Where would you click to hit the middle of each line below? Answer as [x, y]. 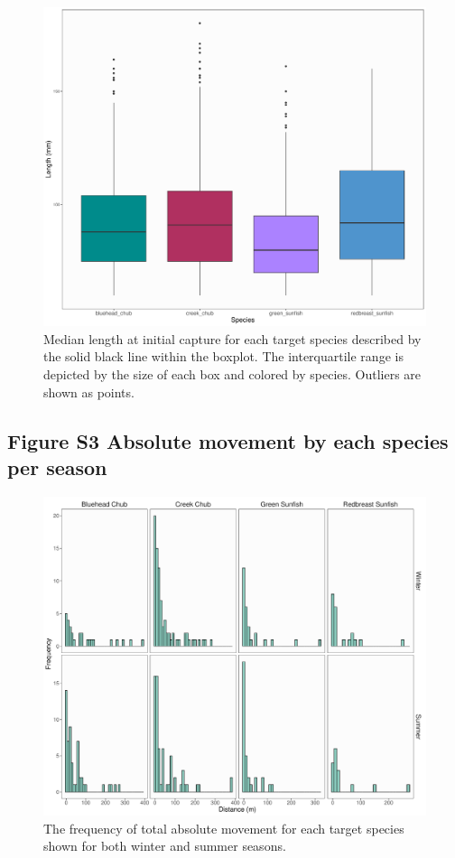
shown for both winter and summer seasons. [165, 846]
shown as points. [89, 392]
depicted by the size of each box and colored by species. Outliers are [232, 373]
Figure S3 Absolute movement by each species [228, 440]
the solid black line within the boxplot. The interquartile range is [223, 356]
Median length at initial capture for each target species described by [232, 338]
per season [57, 466]
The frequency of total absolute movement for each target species [224, 828]
